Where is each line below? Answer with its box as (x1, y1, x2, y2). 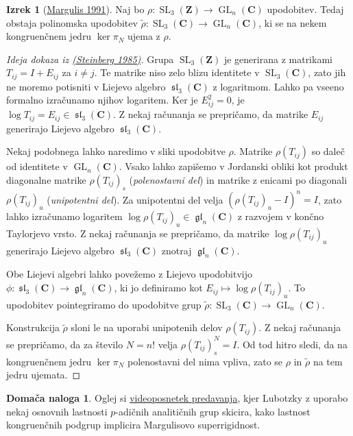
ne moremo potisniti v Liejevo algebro (6, 79, 166, 93)
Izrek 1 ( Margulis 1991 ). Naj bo (6, 2, 145, 16)
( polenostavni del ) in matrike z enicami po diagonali (129, 172, 348, 186)
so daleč (311, 144, 345, 158)
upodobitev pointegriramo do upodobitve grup (6, 297, 202, 311)
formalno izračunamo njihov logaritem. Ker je (6, 93, 198, 107)
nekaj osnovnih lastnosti (6, 404, 108, 418)
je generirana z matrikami (223, 51, 332, 66)
